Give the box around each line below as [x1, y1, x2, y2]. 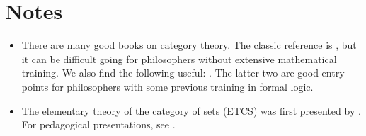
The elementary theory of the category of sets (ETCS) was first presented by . [21, 103, 361, 118]
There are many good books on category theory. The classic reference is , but [21, 38, 357, 52]
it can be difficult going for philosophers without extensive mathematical [21, 51, 337, 66]
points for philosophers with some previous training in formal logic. [21, 79, 314, 93]
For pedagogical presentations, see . [21, 117, 176, 132]
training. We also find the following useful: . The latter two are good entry [21, 65, 345, 80]
